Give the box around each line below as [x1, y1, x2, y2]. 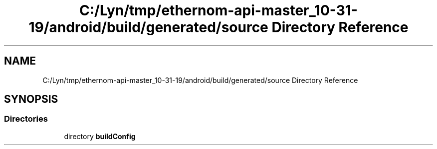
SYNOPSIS [4, 93, 58, 106]
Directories [4, 114, 48, 124]
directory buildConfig [64, 132, 136, 141]
